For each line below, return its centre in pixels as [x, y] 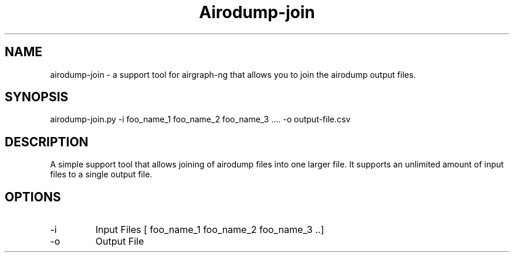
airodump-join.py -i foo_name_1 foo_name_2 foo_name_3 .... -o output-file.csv [200, 119]
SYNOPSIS [37, 97]
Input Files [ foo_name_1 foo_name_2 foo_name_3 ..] [210, 230]
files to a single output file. [101, 174]
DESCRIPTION [47, 142]
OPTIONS [33, 197]
